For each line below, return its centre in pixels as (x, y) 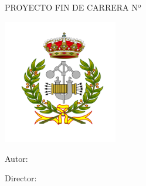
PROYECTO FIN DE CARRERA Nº (73, 7)
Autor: (16, 158)
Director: (21, 178)
